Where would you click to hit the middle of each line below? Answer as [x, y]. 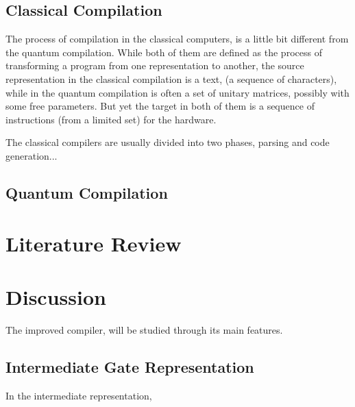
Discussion [56, 296]
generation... [32, 155]
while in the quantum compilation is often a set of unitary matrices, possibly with [177, 92]
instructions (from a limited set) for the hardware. [111, 119]
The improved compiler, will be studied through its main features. [144, 329]
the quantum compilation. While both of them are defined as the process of [164, 52]
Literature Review [94, 243]
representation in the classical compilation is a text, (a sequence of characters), [171, 78]
